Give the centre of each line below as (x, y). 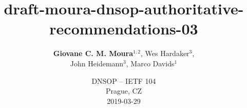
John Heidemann (97, 63)
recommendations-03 (124, 29)
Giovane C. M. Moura (93, 53)
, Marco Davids (150, 63)
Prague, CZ (124, 91)
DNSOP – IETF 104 (124, 80)
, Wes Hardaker (165, 53)
